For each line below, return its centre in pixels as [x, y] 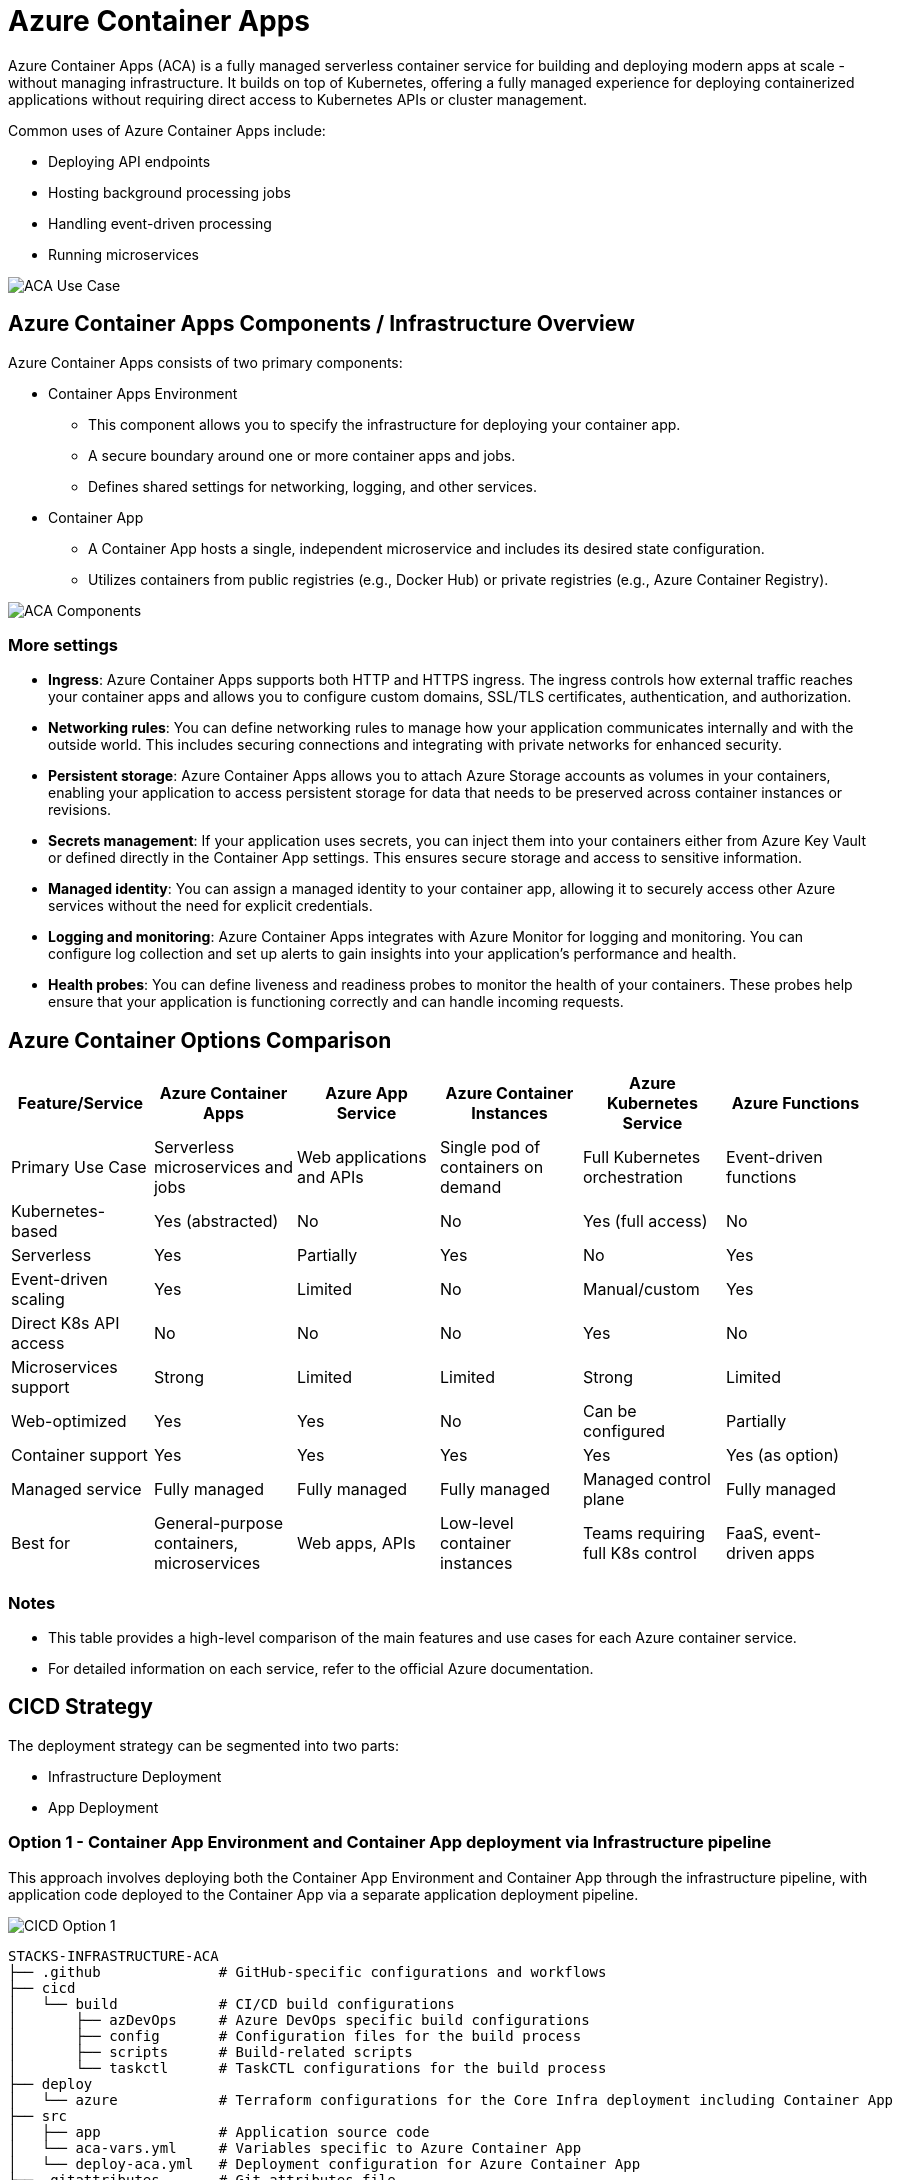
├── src [38, 2115]
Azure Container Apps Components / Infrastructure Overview [321, 324]
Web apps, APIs [356, 1543]
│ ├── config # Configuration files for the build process [295, 2035]
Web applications [361, 1157]
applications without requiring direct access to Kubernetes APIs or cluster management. [298, 99]
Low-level [476, 1523]
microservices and [223, 1167]
